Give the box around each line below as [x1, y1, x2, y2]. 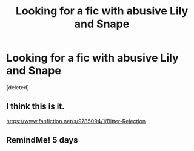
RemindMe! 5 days [6, 135, 78, 146]
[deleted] [6, 83, 29, 91]
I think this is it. [6, 101, 65, 112]
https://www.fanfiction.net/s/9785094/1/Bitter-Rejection [6, 117, 146, 124]
